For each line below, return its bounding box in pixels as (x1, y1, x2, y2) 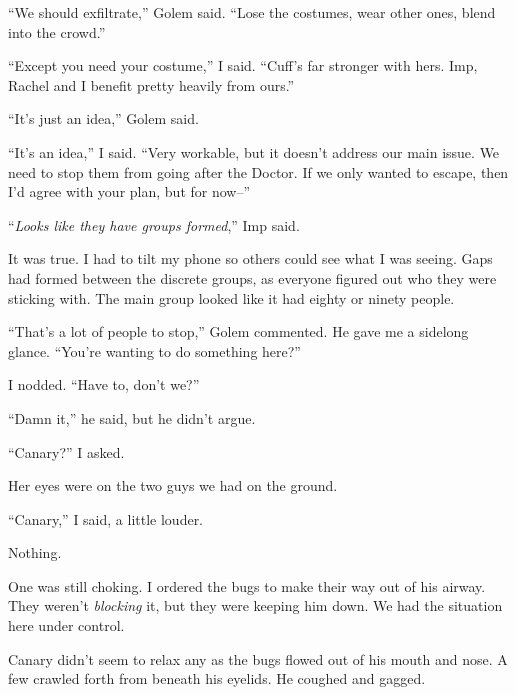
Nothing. (8, 542, 62, 563)
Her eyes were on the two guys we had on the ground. (8, 475, 338, 496)
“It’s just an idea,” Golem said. (8, 108, 199, 129)
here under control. (8, 615, 125, 636)
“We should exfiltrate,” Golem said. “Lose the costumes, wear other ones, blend (8, 2, 496, 22)
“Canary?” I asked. (8, 441, 125, 462)
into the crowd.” (8, 21, 106, 42)
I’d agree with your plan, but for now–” (8, 181, 251, 202)
